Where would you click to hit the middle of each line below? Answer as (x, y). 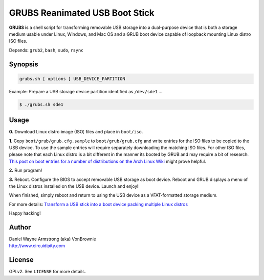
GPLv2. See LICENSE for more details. (47, 272)
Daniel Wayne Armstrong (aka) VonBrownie (53, 239)
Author (20, 227)
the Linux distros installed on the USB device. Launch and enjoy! (74, 186)
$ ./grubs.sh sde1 (41, 104)
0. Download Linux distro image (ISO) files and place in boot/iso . (76, 132)
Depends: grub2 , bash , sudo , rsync (46, 50)
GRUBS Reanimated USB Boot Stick (82, 13)
